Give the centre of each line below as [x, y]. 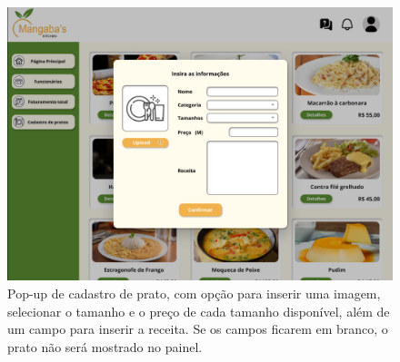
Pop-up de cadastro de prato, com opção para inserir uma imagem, [194, 294]
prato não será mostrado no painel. [105, 346]
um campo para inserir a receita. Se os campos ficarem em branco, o [198, 329]
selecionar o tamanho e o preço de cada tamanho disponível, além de [199, 311]
